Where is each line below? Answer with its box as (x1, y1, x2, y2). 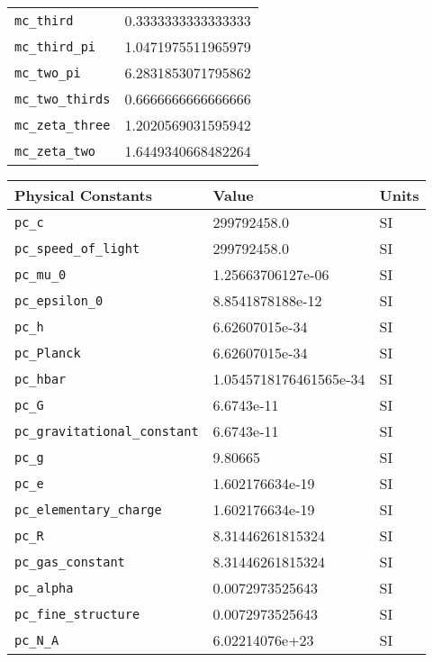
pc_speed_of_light (14, 240, 140, 256)
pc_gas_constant (14, 554, 125, 569)
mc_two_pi (14, 65, 81, 80)
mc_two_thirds (14, 91, 111, 106)
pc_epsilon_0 (14, 293, 104, 308)
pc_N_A (14, 632, 59, 648)
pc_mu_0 (14, 267, 67, 282)
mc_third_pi (14, 39, 96, 54)
